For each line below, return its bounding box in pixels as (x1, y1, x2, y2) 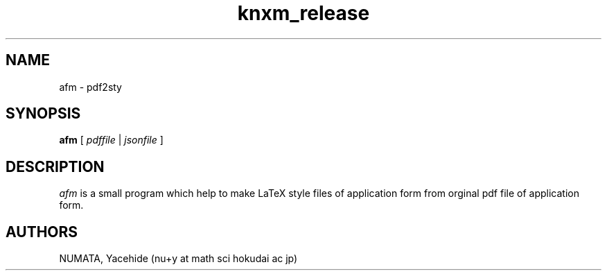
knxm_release (237, 1, 370, 25)
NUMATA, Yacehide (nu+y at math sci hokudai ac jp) (59, 252, 298, 265)
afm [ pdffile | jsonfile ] (59, 134, 164, 146)
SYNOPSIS (6, 105, 81, 123)
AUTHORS (6, 223, 78, 241)
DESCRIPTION (6, 157, 105, 175)
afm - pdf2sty (59, 80, 122, 93)
